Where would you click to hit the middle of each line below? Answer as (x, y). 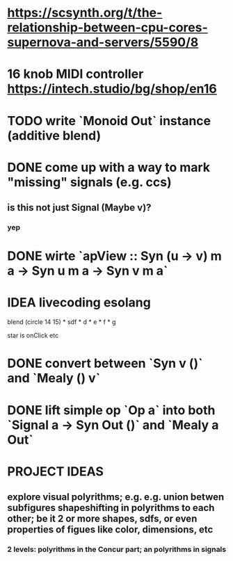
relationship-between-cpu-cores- (108, 27)
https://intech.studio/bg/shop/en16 (112, 89)
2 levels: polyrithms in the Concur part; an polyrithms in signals (117, 549)
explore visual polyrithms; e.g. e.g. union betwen (116, 497)
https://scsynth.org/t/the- (85, 13)
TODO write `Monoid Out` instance (109, 121)
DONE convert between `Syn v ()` (105, 364)
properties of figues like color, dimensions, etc (110, 530)
